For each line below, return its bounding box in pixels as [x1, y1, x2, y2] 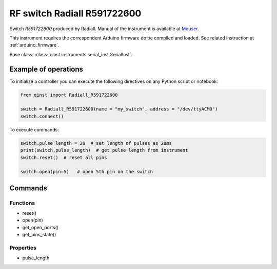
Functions [9, 199, 35, 207]
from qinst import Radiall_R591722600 [20, 92, 118, 98]
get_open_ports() [22, 224, 59, 230]
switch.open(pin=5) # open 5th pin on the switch [20, 169, 153, 175]
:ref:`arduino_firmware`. [9, 42, 60, 48]
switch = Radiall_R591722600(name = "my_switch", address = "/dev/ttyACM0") [20, 106, 218, 112]
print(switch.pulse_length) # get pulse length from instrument [20, 147, 188, 153]
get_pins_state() [22, 232, 56, 238]
